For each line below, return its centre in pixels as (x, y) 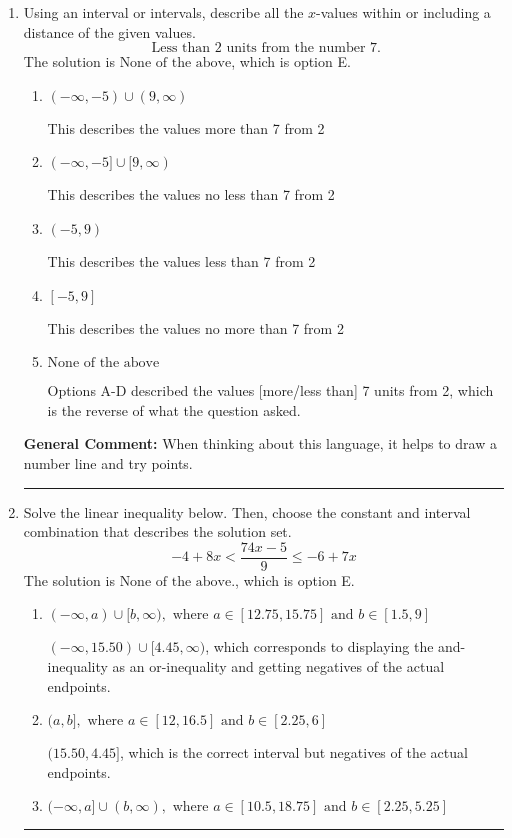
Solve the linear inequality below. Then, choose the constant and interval (247, 511)
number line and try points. (108, 462)
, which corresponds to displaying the (319, 646)
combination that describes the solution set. (157, 531)
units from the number (296, 48)
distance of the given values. (109, 31)
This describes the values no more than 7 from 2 (195, 327)
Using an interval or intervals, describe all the (163, 12)
